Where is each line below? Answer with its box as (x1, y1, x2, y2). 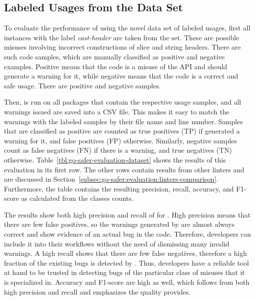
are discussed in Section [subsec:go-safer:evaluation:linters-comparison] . (4, 174, 218, 184)
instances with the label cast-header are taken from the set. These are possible (4, 32, 239, 42)
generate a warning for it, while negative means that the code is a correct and (4, 71, 238, 81)
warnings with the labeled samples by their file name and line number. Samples (4, 116, 243, 126)
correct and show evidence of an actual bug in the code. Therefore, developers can (4, 229, 251, 239)
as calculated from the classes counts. (21, 193, 134, 203)
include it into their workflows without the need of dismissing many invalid (4, 238, 229, 248)
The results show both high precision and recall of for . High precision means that (4, 209, 251, 219)
